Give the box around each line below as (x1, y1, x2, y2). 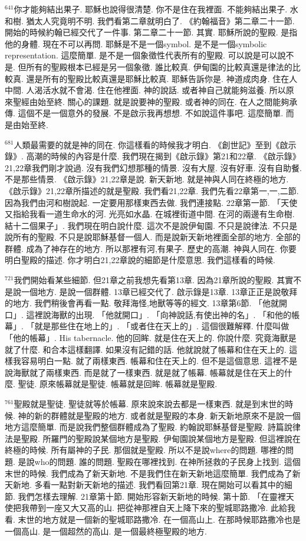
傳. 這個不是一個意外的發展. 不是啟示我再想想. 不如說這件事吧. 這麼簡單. (5, 107, 284, 119)
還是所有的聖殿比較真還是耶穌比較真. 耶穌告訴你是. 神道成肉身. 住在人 (26, 72, 298, 84)
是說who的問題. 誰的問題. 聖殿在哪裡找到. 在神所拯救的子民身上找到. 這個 (18, 455, 301, 467)
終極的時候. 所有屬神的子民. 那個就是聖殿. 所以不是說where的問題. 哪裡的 (5, 444, 286, 456)
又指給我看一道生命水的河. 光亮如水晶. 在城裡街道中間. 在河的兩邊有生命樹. (5, 208, 295, 220)
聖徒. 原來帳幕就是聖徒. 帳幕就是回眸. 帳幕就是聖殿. (18, 378, 218, 390)
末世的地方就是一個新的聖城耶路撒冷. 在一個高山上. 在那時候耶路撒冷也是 (18, 513, 301, 525)
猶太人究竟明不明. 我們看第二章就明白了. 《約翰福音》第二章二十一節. (26, 14, 295, 27)
